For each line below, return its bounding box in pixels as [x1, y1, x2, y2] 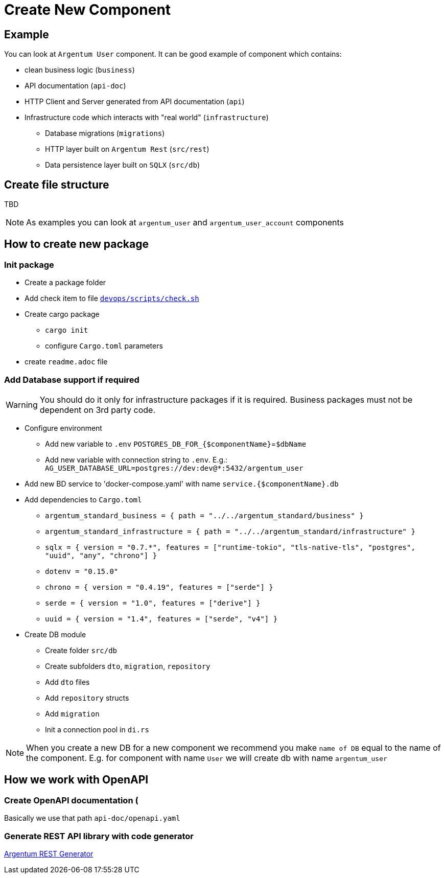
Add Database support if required [4, 374, 139, 385]
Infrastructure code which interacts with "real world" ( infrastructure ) [25, 113, 269, 122]
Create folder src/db [45, 645, 118, 655]
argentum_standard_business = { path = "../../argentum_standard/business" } [45, 511, 364, 520]
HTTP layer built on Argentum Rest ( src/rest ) [45, 145, 209, 154]
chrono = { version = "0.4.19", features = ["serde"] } [45, 583, 273, 591]
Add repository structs [45, 693, 129, 702]
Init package [4, 259, 54, 270]
